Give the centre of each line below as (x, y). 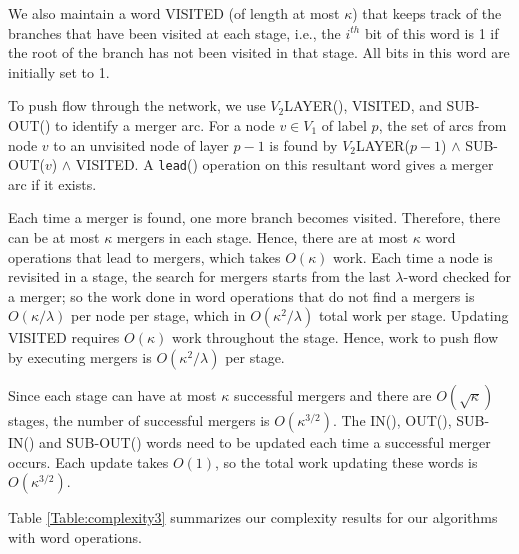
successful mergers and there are (332, 394)
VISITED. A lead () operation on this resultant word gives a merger (284, 164)
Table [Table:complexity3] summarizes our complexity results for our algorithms (253, 517)
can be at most (54, 237)
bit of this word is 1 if (431, 32)
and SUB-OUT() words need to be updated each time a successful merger (265, 441)
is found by (303, 144)
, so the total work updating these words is (346, 461)
